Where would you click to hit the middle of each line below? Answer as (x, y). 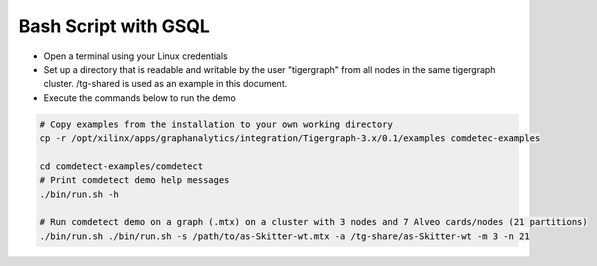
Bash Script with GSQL (114, 26)
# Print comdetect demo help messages (134, 180)
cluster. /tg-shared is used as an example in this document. (165, 84)
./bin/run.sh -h (79, 194)
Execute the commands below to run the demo (140, 97)
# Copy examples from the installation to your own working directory (216, 124)
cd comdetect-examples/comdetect (121, 166)
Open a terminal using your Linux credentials (136, 56)
